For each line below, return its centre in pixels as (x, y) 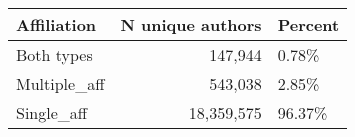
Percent (308, 24)
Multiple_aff (60, 83)
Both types (54, 54)
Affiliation (56, 24)
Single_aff (52, 112)
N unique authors (191, 24)
